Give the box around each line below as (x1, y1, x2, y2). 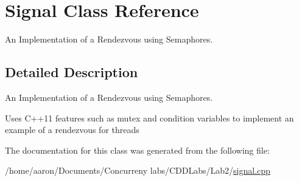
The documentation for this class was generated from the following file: (5, 143, 270, 156)
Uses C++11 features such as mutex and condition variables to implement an (5, 111, 294, 124)
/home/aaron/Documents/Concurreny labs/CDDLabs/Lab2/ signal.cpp (5, 164, 270, 177)
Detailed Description (5, 63, 138, 81)
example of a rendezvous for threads (5, 123, 139, 136)
